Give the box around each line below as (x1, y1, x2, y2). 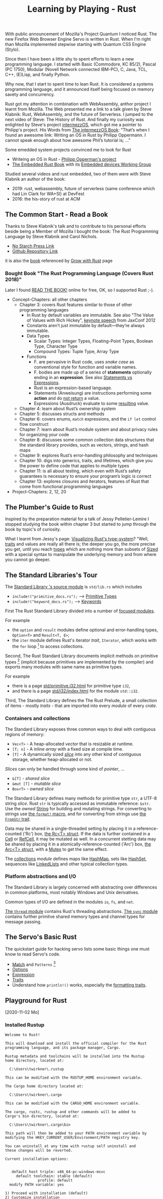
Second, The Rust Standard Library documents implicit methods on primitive (5, 653, 158, 659)
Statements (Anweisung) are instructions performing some (34, 390, 152, 396)
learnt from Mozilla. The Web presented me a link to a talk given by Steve (5, 106, 152, 112)
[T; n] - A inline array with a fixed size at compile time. (12, 746, 124, 752)
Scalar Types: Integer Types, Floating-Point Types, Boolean (34, 338, 153, 344)
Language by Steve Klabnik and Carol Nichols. (5, 234, 98, 239)
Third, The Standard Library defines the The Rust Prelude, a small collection (5, 698, 157, 704)
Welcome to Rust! (5, 1033, 40, 1038)
